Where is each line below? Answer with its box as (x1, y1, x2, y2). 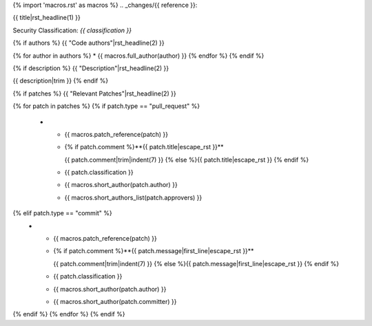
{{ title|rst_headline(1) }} (12, 14, 81, 22)
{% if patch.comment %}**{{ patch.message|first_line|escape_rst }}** (53, 247, 254, 255)
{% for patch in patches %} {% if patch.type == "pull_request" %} (12, 102, 200, 110)
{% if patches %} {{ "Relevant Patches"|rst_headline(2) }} (12, 89, 176, 98)
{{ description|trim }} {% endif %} (12, 76, 109, 85)
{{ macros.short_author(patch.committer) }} (53, 297, 177, 305)
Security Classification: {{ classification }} (12, 26, 132, 34)
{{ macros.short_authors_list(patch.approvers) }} (64, 193, 203, 202)
